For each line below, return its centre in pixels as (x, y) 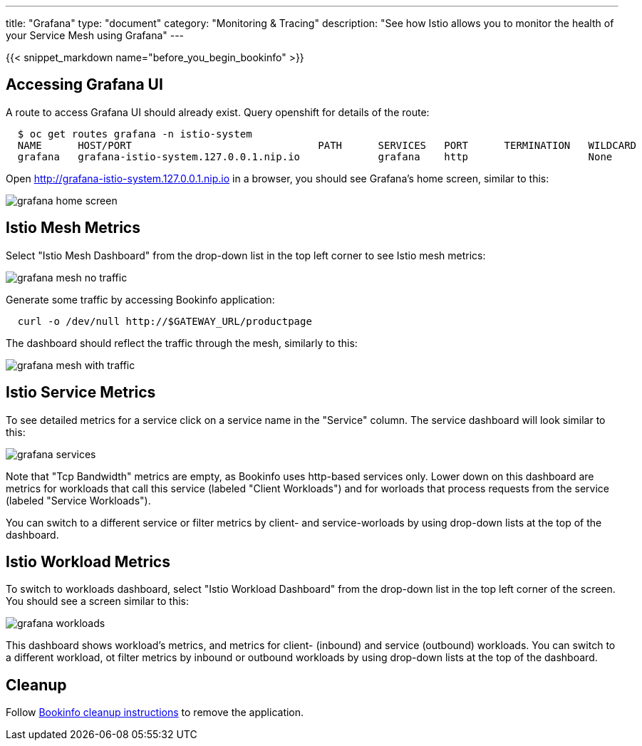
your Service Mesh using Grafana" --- (95, 35)
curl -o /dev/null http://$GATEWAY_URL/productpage (165, 321)
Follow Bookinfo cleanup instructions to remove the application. (155, 713)
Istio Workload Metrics (88, 561)
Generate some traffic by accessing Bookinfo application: (140, 299)
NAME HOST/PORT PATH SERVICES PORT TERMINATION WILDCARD (327, 145)
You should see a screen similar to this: (98, 601)
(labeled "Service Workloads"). (78, 500)
